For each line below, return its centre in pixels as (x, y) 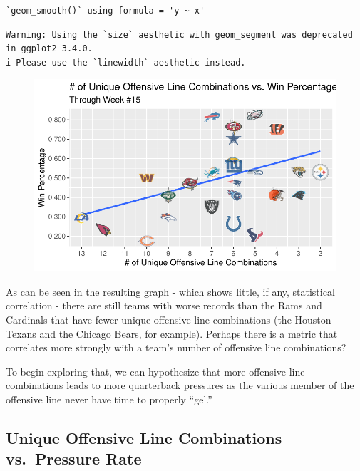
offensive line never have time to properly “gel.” (109, 399)
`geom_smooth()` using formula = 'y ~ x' (106, 11)
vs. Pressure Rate (74, 459)
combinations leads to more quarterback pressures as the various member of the (180, 385)
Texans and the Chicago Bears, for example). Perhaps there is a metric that (172, 333)
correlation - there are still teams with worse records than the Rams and (164, 305)
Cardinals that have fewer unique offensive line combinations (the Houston (169, 319)
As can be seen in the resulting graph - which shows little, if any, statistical (170, 291)
